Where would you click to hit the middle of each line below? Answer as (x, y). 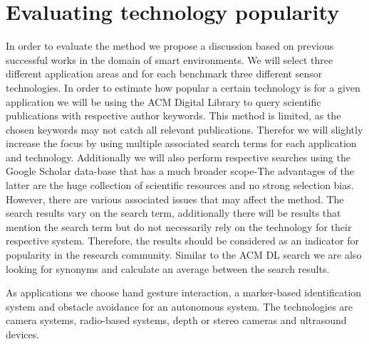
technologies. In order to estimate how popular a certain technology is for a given (183, 87)
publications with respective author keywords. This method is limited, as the (173, 115)
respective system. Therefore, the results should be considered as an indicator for (182, 241)
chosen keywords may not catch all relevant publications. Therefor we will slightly (184, 129)
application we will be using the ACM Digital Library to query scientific (163, 101)
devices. (23, 334)
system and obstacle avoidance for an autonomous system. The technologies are (180, 306)
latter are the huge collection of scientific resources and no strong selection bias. (180, 185)
